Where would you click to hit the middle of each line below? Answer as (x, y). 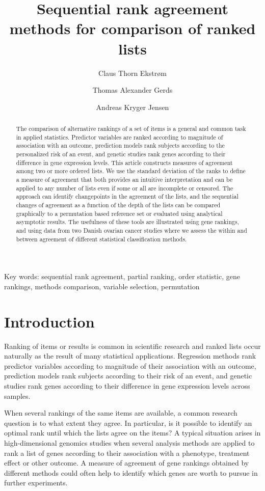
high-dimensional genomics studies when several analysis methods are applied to (129, 442)
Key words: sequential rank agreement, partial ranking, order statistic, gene (122, 276)
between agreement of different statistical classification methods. (101, 239)
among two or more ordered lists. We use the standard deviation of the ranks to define (131, 171)
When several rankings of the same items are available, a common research (121, 413)
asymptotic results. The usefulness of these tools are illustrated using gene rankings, (127, 222)
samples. (17, 395)
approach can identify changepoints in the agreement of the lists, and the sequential (127, 196)
